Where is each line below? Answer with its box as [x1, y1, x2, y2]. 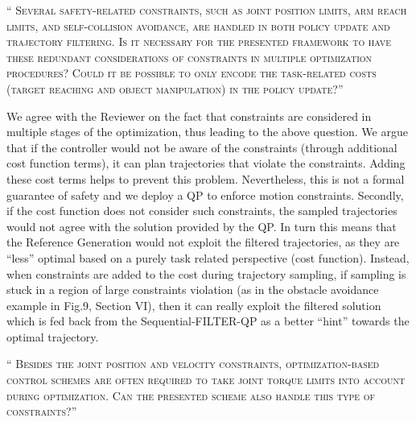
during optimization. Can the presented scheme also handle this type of [6, 387, 376, 403]
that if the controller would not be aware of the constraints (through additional [6, 139, 397, 155]
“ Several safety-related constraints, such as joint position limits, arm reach [6, 2, 407, 18]
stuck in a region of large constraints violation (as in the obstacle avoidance [6, 281, 379, 298]
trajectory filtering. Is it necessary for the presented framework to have [6, 33, 392, 50]
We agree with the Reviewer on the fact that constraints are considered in [6, 107, 372, 124]
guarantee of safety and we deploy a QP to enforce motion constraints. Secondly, [6, 186, 404, 203]
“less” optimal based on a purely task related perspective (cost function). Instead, [6, 249, 410, 266]
